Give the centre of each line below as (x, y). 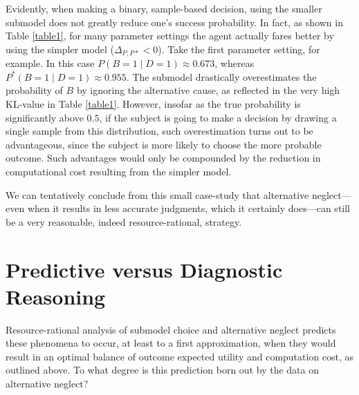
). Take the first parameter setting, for (239, 49)
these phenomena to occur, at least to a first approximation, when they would (171, 343)
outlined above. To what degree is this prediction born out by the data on (162, 370)
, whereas (234, 63)
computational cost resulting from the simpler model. (119, 171)
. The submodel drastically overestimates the (221, 76)
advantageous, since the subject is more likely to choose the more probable (164, 144)
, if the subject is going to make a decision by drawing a (218, 117)
